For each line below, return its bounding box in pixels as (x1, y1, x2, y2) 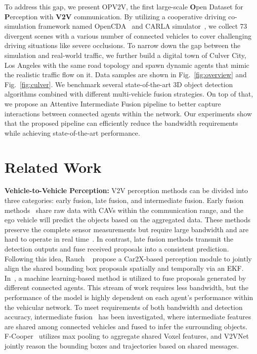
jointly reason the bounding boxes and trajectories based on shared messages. (4, 340, 239, 351)
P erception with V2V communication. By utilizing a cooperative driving (4, 11, 226, 21)
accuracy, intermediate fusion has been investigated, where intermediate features (4, 311, 252, 322)
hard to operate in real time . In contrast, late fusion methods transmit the (4, 234, 233, 244)
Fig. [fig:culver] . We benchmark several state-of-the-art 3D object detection (4, 79, 233, 89)
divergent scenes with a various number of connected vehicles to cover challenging (4, 30, 252, 41)
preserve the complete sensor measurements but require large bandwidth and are (4, 224, 249, 234)
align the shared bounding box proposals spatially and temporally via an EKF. (4, 263, 244, 273)
